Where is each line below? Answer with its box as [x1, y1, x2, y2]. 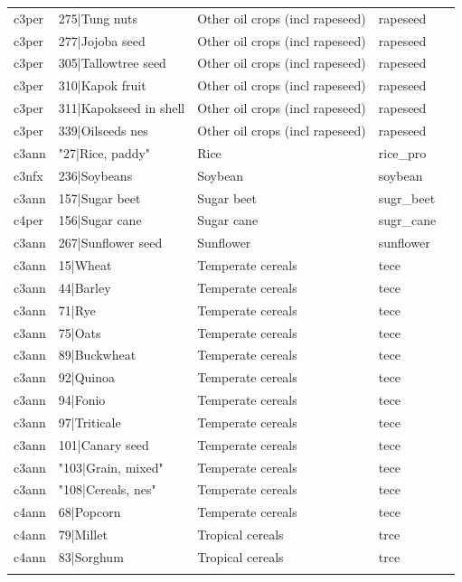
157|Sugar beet [58, 188, 141, 207]
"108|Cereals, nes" [58, 480, 156, 499]
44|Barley [58, 277, 111, 296]
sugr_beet [378, 188, 436, 207]
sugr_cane [378, 211, 437, 230]
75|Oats [58, 323, 101, 342]
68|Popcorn [58, 502, 121, 521]
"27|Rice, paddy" [58, 143, 151, 162]
